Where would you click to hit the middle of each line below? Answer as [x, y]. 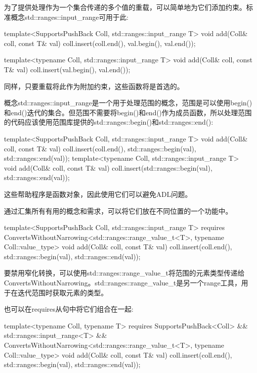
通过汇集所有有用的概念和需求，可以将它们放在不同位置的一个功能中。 [118, 210]
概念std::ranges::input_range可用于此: [69, 17]
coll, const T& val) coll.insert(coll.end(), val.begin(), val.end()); [100, 43]
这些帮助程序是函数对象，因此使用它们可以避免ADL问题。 [98, 194]
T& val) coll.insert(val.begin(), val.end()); [67, 69]
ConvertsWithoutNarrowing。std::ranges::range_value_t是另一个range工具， [123, 283]
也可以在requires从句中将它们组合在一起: [69, 309]
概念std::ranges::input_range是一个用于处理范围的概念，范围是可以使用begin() [128, 103]
